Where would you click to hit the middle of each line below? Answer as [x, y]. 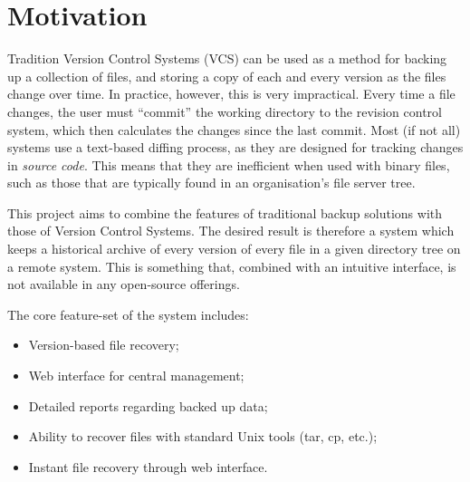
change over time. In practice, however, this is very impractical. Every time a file [231, 94]
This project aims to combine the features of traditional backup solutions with [225, 212]
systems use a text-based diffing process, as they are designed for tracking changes [235, 147]
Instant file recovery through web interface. [148, 466]
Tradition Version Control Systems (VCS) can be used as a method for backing [227, 58]
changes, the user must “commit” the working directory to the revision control [225, 111]
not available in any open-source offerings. [124, 284]
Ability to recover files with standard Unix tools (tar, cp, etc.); [203, 436]
